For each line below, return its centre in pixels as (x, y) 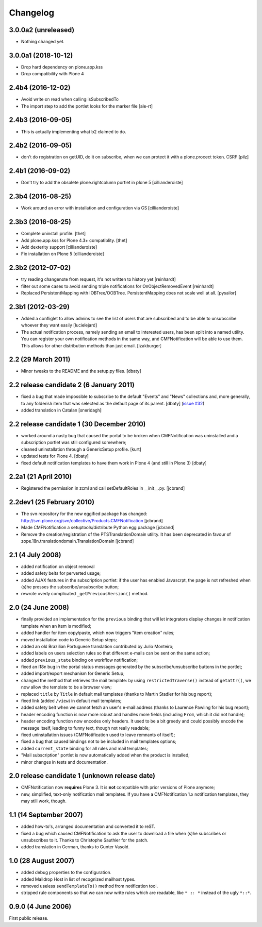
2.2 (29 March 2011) (40, 360)
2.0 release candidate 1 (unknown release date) (82, 776)
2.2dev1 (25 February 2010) (52, 502)
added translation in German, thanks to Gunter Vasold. (75, 847)
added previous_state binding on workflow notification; (80, 660)
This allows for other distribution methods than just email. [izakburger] (91, 345)
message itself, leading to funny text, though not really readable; (85, 728)
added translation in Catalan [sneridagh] (61, 410)
